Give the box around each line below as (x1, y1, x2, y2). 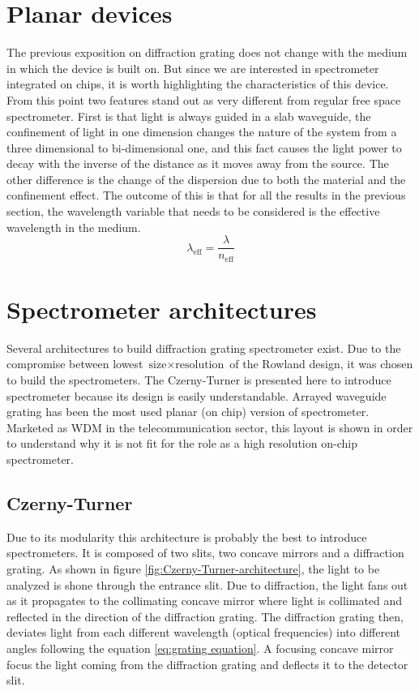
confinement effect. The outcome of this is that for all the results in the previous (6, 187, 406, 204)
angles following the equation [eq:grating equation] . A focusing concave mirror (6, 640, 394, 656)
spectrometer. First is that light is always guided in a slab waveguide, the (6, 107, 371, 124)
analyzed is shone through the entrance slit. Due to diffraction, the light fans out (6, 576, 408, 593)
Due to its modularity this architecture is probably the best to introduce (6, 528, 367, 545)
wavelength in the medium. (6, 218, 141, 235)
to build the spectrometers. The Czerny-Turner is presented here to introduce (6, 371, 391, 388)
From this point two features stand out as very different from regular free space (6, 91, 401, 108)
